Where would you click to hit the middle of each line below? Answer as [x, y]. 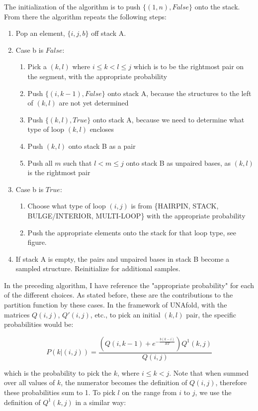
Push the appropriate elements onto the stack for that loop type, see [132, 232]
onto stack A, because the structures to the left [179, 93]
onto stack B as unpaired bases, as [178, 162]
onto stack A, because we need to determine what [169, 119]
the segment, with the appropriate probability [97, 76]
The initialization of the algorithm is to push [72, 6]
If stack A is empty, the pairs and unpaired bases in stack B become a [123, 258]
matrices [17, 314]
